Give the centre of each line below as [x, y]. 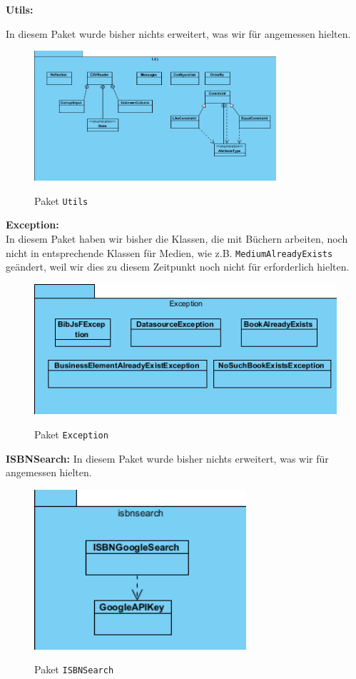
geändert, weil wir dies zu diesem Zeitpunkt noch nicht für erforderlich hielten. [178, 267]
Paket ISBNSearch [74, 669]
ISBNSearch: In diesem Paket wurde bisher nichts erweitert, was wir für [167, 458]
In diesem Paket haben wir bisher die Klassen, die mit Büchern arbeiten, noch [177, 239]
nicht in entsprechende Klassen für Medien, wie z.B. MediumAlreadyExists [169, 252]
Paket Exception [71, 434]
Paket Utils [61, 200]
